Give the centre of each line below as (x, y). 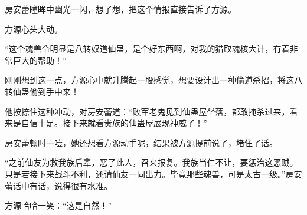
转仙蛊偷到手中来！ (42, 91)
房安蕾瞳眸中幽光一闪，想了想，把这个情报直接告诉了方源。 (120, 9)
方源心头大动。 (34, 29)
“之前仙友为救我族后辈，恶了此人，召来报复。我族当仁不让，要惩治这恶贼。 (151, 162)
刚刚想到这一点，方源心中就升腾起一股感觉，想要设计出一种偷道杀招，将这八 (153, 80)
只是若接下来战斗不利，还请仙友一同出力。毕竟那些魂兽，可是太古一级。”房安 (153, 173)
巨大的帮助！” (40, 60)
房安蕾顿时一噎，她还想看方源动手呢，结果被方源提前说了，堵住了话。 (141, 142)
